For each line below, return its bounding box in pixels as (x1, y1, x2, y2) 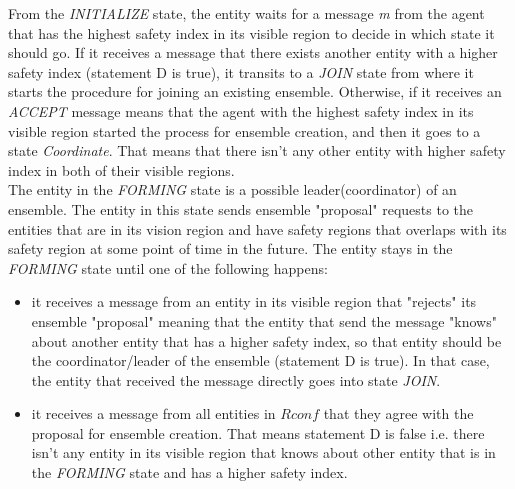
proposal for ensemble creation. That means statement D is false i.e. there (31, 422, 485, 443)
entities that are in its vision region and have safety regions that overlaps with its (8, 218, 507, 239)
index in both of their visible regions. (8, 159, 235, 180)
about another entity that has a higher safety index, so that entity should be (31, 330, 502, 351)
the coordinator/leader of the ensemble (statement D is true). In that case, (31, 350, 490, 371)
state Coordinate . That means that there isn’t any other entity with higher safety (8, 140, 506, 161)
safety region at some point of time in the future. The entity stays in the (8, 238, 453, 259)
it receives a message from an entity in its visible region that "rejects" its (31, 291, 477, 312)
